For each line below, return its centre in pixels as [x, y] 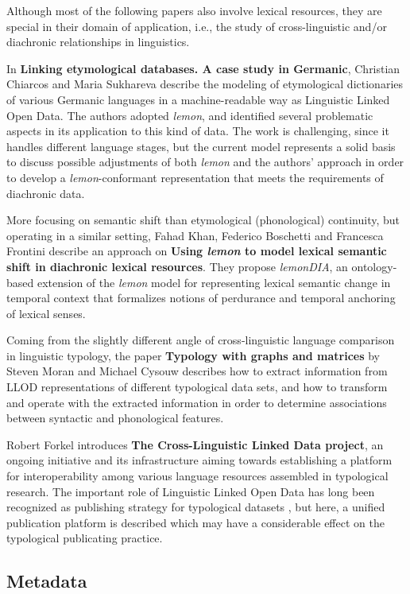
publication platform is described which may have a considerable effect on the [195, 522]
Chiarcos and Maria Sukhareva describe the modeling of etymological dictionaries [205, 84]
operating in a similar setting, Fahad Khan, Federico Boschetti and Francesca [195, 235]
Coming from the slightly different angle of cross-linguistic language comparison [201, 340]
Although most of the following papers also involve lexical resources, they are [194, 10]
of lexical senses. [46, 313]
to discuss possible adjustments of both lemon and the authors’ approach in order [205, 162]
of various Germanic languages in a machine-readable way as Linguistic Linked [198, 99]
